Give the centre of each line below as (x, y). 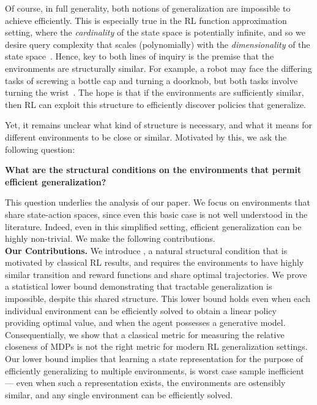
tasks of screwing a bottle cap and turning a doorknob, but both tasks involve (151, 80)
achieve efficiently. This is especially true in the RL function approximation (146, 20)
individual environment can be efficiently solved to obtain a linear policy (141, 310)
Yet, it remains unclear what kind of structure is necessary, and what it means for (158, 125)
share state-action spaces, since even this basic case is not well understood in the (156, 214)
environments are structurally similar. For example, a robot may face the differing (158, 68)
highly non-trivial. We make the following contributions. (110, 238)
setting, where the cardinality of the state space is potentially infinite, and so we (155, 32)
